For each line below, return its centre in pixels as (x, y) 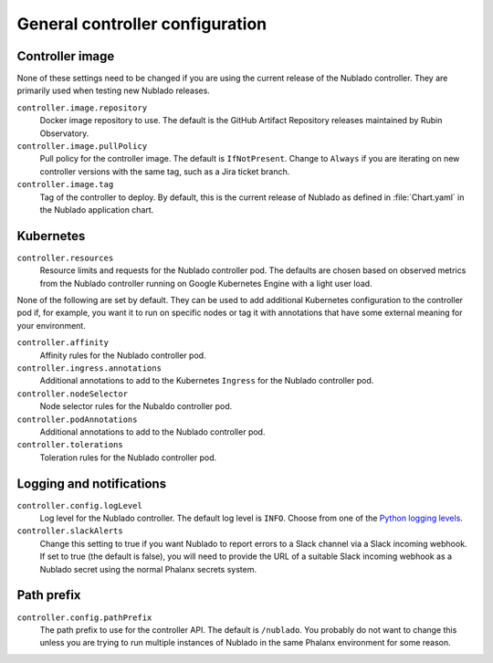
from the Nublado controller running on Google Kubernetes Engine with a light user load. (206, 283)
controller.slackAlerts (70, 531)
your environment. (51, 325)
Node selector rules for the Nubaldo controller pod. (136, 406)
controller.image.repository (82, 108)
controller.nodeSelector (72, 394)
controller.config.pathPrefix (84, 617)
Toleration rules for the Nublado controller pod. (128, 458)
